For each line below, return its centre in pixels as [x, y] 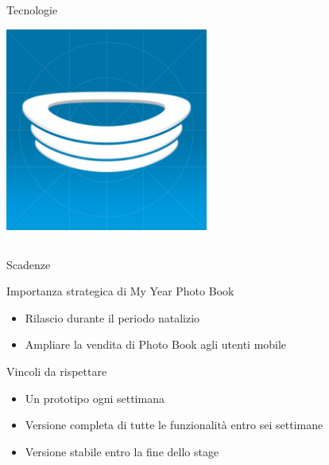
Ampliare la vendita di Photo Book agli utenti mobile [156, 344]
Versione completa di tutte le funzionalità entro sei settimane [174, 425]
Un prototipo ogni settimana [95, 398]
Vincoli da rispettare [57, 371]
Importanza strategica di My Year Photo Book [120, 291]
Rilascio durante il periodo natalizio [112, 317]
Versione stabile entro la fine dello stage [122, 451]
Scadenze [29, 264]
